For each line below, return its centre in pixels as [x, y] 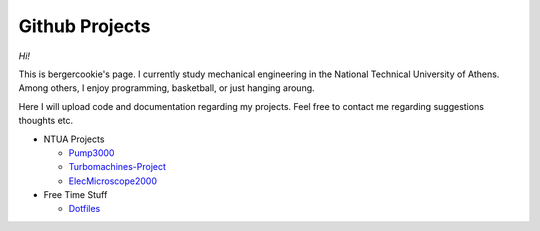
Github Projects [84, 26]
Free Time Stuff [75, 195]
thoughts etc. [46, 121]
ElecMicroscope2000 [112, 181]
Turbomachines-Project [117, 167]
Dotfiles [84, 209]
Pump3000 [91, 152]
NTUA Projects [74, 139]
